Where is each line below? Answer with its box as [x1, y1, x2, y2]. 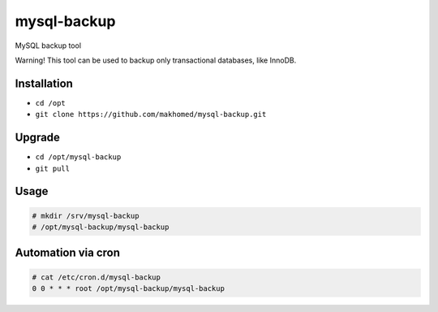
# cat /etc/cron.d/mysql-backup [32, 272, 161, 282]
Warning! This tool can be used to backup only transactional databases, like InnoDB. [15, 55, 297, 65]
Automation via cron [15, 246, 121, 260]
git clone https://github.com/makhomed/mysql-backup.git [35, 110, 267, 119]
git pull [35, 163, 71, 173]
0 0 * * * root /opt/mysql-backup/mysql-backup [32, 284, 225, 292]
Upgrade [15, 131, 61, 145]
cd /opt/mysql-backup [35, 153, 122, 162]
